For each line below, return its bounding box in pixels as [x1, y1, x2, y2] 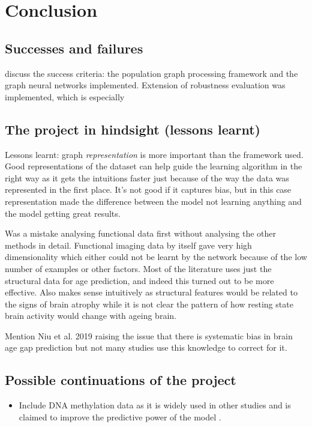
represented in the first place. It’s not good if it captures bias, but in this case [5, 183, 292, 196]
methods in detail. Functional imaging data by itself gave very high [5, 238, 252, 251]
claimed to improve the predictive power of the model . [19, 410, 221, 423]
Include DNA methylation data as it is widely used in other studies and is [19, 399, 291, 411]
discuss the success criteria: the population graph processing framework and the [5, 67, 298, 79]
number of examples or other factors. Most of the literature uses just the [5, 262, 272, 274]
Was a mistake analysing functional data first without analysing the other [5, 227, 277, 240]
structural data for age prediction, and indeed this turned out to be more [5, 274, 274, 286]
